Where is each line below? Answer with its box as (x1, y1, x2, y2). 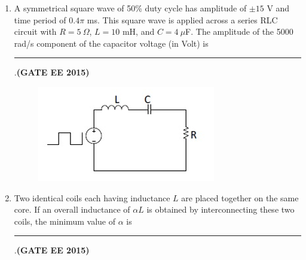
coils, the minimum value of (14, 214, 116, 227)
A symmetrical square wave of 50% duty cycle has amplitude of (14, 2, 247, 14)
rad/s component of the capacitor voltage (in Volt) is (14, 37, 209, 49)
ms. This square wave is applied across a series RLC (87, 13, 278, 26)
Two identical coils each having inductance (14, 191, 170, 204)
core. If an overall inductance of (14, 203, 130, 216)
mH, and (122, 25, 155, 38)
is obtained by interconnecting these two (146, 203, 295, 216)
